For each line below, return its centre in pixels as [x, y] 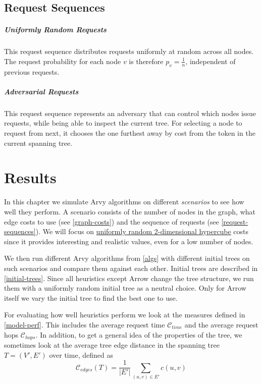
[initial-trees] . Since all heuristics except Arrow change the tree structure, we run [129, 278]
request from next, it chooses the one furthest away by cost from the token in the [130, 133]
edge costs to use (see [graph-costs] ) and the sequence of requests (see [112, 221]
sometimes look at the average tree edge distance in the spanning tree [112, 344]
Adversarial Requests [41, 91]
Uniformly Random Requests [55, 30]
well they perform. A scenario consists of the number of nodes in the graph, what [130, 211]
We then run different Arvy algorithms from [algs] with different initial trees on [127, 258]
